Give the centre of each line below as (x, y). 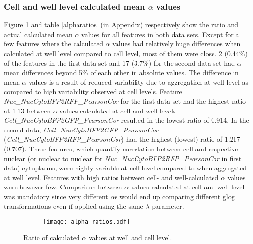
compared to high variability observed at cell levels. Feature (93, 91)
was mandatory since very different (56, 196)
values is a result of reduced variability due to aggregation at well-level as (138, 82)
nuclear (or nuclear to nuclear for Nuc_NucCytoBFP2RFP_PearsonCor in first (123, 158)
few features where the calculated (54, 44)
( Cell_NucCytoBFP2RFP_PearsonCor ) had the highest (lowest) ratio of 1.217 (122, 139)
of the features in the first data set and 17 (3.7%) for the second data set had (119, 63)
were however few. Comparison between (63, 187)
